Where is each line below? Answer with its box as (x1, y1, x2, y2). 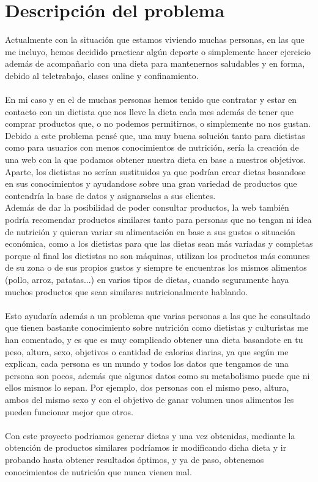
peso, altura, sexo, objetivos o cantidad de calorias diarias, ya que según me (5, 345, 289, 358)
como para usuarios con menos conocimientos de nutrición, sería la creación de (5, 141, 299, 154)
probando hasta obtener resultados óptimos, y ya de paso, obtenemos (5, 453, 264, 465)
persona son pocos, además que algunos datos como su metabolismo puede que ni (5, 369, 310, 382)
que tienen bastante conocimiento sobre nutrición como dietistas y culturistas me (5, 321, 308, 334)
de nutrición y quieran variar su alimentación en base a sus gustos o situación (5, 225, 295, 238)
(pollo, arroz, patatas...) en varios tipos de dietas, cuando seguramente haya (5, 273, 289, 285)
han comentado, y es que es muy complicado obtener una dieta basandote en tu (5, 333, 303, 345)
